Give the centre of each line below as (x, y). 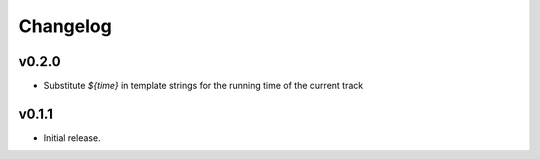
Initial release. (72, 137)
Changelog (65, 26)
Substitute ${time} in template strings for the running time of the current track (203, 86)
